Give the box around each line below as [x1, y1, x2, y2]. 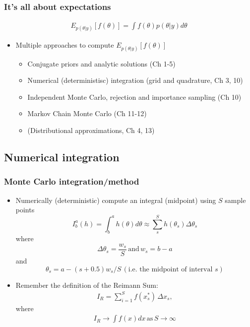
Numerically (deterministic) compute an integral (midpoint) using [15, 195, 216, 205]
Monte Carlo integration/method [4, 175, 139, 188]
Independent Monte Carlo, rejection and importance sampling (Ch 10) [27, 91, 242, 102]
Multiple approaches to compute [15, 40, 114, 50]
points [15, 204, 35, 215]
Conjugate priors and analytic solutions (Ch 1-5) [27, 58, 176, 68]
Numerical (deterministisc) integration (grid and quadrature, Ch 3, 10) [27, 75, 243, 85]
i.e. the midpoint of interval [128, 265, 213, 273]
